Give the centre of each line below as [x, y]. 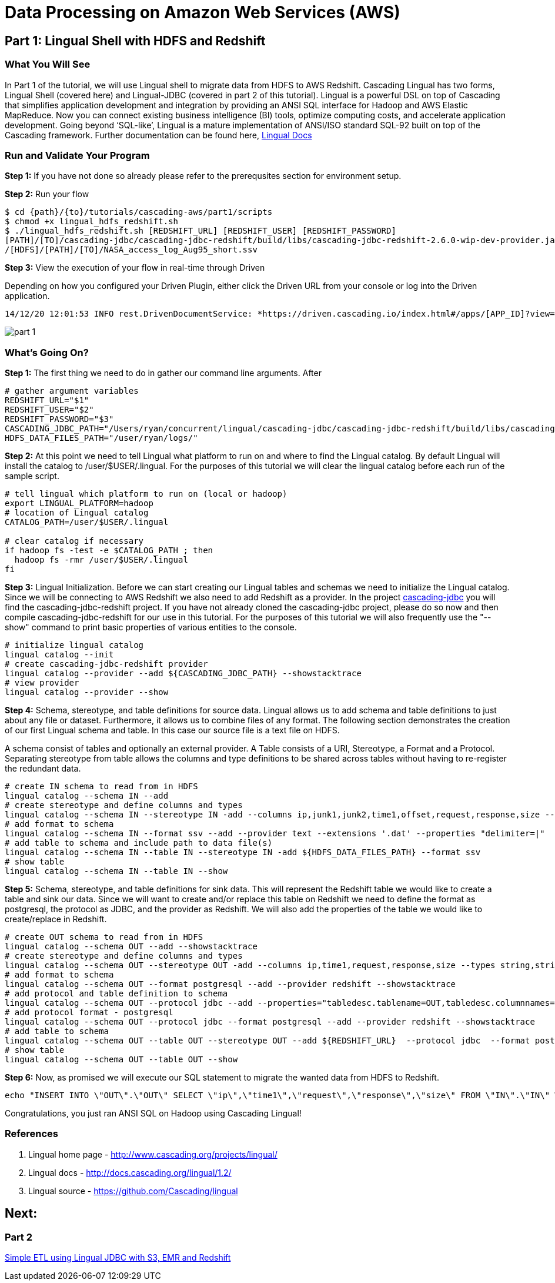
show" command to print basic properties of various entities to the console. [151, 627]
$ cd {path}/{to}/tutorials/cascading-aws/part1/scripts [139, 212]
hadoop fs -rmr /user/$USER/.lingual [101, 560]
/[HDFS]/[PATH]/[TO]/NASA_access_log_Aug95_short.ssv [131, 250]
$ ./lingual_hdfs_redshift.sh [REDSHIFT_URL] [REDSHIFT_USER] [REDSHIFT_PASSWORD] [200, 231]
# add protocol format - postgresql [89, 1013]
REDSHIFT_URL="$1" [47, 400]
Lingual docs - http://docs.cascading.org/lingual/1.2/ [130, 1172]
